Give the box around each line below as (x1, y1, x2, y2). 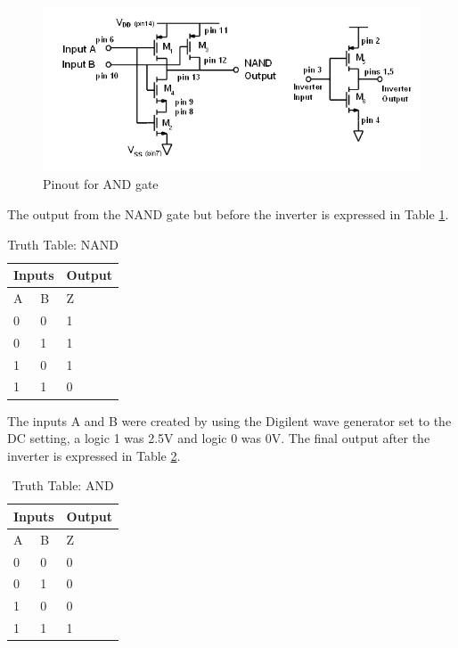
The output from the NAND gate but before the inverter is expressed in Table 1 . (7, 205, 449, 223)
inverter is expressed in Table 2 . (7, 446, 181, 464)
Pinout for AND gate (43, 175, 159, 193)
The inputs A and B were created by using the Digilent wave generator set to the (7, 411, 452, 430)
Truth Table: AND (12, 476, 114, 495)
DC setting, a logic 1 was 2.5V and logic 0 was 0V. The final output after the (7, 429, 430, 447)
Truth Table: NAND (7, 234, 119, 253)
